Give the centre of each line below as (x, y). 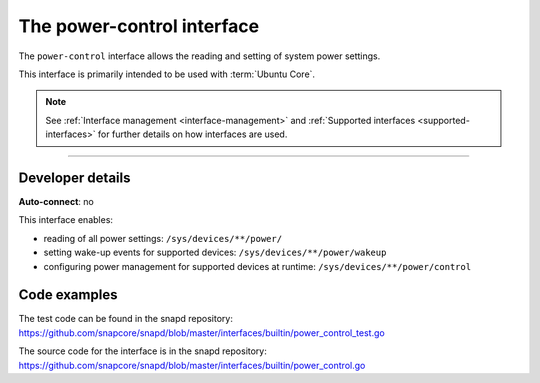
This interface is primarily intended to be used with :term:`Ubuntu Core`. (166, 74)
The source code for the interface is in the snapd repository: (142, 351)
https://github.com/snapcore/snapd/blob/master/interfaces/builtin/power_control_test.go (201, 332)
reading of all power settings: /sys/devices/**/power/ (163, 238)
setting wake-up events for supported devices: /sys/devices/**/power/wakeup (215, 252)
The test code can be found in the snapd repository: (126, 319)
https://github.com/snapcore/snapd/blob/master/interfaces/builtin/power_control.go (192, 365)
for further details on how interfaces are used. (192, 134)
